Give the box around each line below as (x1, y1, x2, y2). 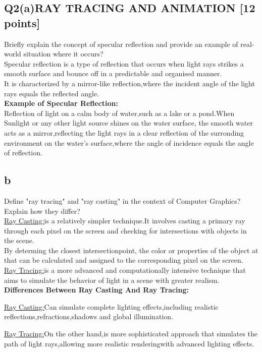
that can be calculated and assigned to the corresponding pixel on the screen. (4, 255, 243, 265)
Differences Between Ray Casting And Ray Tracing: (4, 284, 189, 295)
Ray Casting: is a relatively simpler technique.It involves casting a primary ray (4, 215, 245, 226)
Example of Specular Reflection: (4, 98, 119, 108)
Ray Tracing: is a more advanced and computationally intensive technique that (4, 265, 246, 275)
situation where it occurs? (23, 48, 103, 59)
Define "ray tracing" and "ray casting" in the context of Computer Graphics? (4, 195, 241, 206)
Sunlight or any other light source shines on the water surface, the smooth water (4, 118, 253, 128)
